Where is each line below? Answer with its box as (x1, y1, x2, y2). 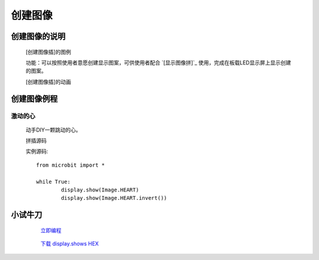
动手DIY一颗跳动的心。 (25, 126, 82, 133)
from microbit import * (36, 161, 105, 168)
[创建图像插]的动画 (25, 78, 71, 85)
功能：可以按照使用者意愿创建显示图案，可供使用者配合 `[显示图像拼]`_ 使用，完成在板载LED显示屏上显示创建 (25, 59, 291, 66)
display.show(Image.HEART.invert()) (61, 195, 168, 201)
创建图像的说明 (11, 31, 66, 41)
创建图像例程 (11, 93, 58, 103)
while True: (36, 178, 71, 185)
